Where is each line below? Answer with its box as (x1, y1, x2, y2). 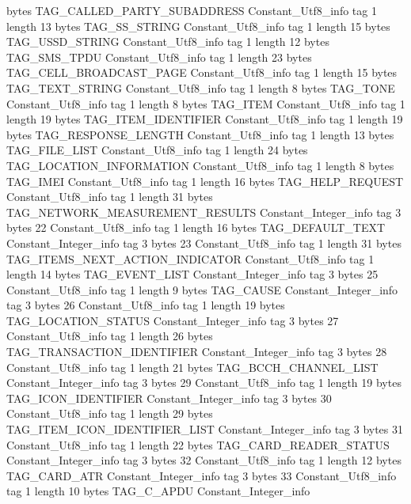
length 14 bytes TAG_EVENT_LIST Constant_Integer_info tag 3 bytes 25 (6, 266, 379, 282)
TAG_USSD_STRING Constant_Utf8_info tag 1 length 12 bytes (6, 33, 329, 50)
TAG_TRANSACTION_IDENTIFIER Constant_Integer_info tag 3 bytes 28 (6, 343, 387, 360)
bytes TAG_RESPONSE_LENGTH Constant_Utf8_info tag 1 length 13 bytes (6, 126, 394, 142)
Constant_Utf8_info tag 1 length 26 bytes (6, 328, 213, 344)
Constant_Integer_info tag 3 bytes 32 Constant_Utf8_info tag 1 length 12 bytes (6, 452, 401, 468)
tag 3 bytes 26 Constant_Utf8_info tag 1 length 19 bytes (6, 297, 285, 313)
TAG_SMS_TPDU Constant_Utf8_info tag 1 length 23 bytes (6, 48, 312, 65)
